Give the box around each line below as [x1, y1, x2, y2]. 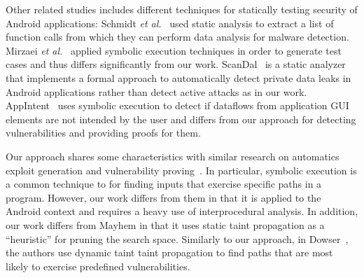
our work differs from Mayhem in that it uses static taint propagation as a [6, 217, 325, 232]
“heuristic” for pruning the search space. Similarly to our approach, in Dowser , [6, 231, 349, 246]
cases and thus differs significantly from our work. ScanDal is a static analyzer [6, 57, 346, 71]
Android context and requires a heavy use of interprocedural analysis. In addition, [6, 204, 358, 218]
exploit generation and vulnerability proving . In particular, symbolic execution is [6, 162, 357, 177]
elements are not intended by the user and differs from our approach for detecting [6, 111, 356, 126]
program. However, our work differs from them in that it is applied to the [6, 190, 321, 204]
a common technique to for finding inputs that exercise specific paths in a [6, 176, 322, 191]
